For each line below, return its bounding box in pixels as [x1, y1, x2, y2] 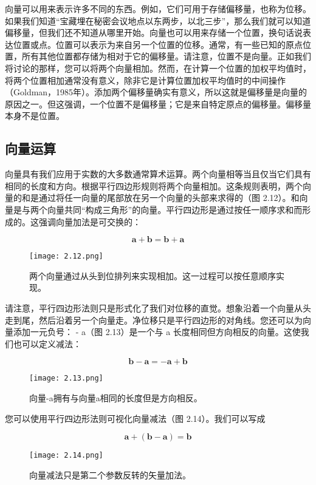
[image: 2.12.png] [29, 252, 103, 261]
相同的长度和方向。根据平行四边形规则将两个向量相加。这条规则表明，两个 [5, 179, 303, 192]
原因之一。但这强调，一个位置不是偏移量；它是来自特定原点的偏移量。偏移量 [5, 97, 311, 110]
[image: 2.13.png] [29, 374, 103, 383]
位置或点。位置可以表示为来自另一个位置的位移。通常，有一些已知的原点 [13, 38, 303, 50]
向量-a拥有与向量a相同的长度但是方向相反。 [29, 391, 202, 404]
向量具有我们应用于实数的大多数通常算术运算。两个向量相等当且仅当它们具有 [5, 168, 311, 180]
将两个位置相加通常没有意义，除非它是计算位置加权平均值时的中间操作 [5, 73, 286, 86]
